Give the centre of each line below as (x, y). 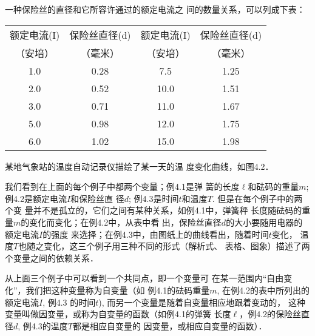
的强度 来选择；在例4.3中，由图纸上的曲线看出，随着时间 (156, 234)
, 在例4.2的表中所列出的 (263, 290)
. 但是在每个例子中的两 (257, 198)
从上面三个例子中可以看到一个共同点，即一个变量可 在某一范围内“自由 (144, 278)
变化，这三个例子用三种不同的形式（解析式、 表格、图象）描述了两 (177, 246)
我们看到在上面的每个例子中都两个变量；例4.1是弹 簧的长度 (122, 186)
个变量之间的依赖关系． (52, 257)
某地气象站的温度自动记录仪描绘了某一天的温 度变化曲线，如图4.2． (139, 166)
